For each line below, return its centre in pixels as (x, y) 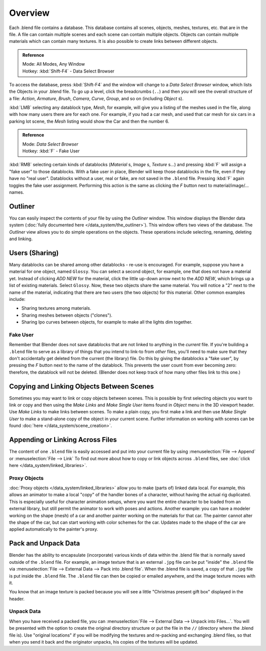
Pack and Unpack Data (45, 543)
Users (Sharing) (34, 253)
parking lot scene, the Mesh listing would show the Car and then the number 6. (89, 121)
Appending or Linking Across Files (63, 440)
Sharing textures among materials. (56, 308)
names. (17, 192)
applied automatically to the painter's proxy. (54, 529)
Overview (29, 13)
